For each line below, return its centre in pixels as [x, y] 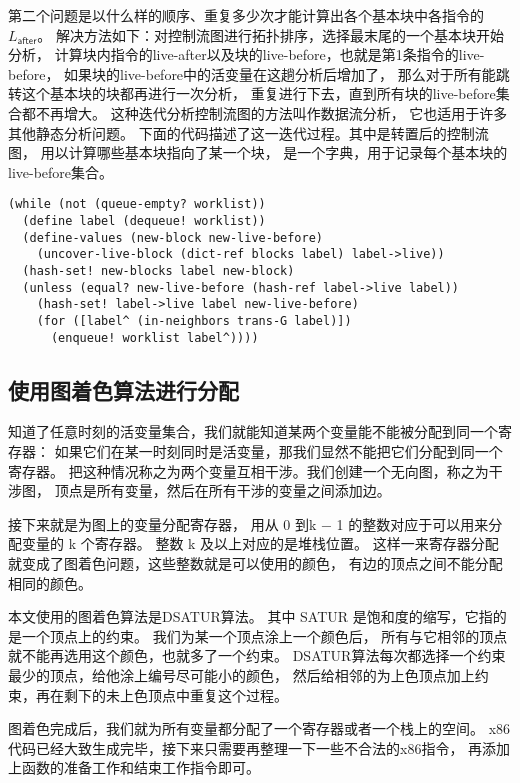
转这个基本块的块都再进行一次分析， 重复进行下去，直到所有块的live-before [252, 93]
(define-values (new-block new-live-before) [172, 237]
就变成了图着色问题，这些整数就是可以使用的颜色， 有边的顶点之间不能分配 [255, 563]
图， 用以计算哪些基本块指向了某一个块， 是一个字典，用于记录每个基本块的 [258, 152]
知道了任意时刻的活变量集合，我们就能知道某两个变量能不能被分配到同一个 [253, 431]
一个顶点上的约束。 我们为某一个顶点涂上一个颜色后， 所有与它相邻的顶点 [264, 635]
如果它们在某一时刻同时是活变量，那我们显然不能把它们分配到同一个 [278, 451]
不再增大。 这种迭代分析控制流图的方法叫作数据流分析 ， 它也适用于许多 [271, 112]
